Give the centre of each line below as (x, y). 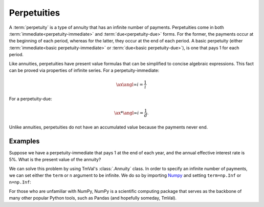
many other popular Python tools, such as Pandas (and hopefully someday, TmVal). (93, 198)
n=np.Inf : (20, 182)
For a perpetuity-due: (31, 99)
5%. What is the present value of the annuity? (55, 160)
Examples (24, 141)
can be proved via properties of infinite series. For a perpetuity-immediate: (84, 70)
